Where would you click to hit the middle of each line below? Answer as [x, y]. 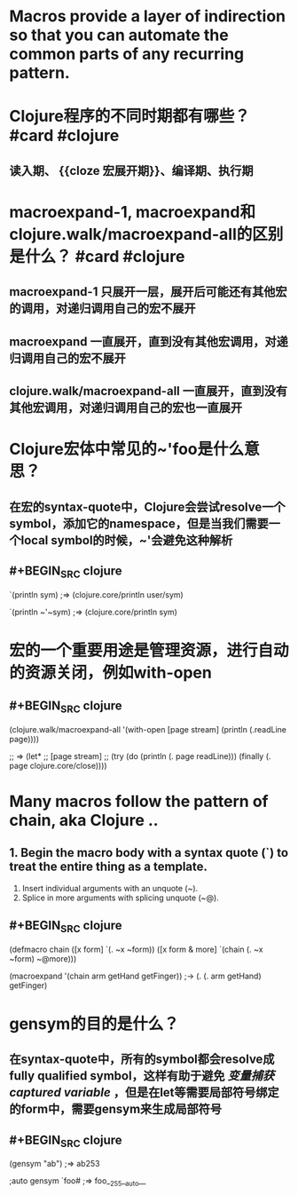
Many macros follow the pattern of [139, 802]
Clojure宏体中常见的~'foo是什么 [127, 449]
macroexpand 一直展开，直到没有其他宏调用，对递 [149, 341]
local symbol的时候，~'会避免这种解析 [127, 540]
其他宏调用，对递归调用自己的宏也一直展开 [125, 408]
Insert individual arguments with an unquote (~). [110, 888]
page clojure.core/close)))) [59, 765]
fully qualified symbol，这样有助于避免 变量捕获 [142, 1076]
